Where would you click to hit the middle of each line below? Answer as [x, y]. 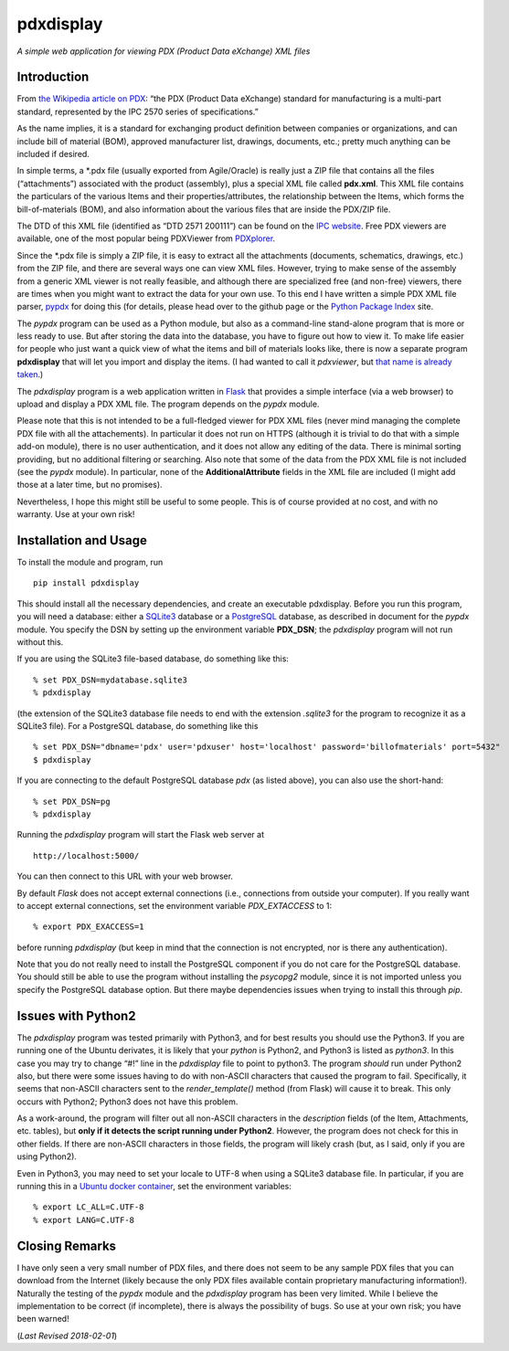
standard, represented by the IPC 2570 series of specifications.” [138, 111]
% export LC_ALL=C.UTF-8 [89, 1207]
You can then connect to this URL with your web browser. [125, 876]
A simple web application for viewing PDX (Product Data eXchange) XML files [164, 51]
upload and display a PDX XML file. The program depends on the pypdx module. [168, 404]
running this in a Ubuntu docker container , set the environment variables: [154, 1187]
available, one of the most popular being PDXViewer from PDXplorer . [146, 238]
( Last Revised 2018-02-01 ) [67, 1335]
